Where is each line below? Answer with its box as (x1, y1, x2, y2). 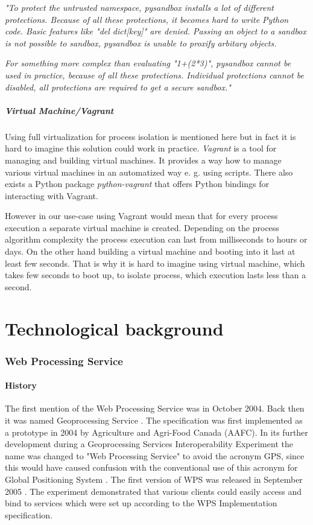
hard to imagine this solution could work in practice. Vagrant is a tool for (5, 142, 277, 154)
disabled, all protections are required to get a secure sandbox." (5, 80, 231, 93)
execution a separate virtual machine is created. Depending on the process (5, 221, 279, 234)
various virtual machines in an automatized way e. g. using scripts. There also (5, 165, 293, 178)
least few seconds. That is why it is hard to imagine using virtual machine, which (5, 256, 305, 269)
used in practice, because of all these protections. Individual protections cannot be (5, 68, 304, 81)
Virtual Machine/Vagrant (5, 104, 114, 116)
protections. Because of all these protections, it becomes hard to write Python (5, 13, 289, 25)
